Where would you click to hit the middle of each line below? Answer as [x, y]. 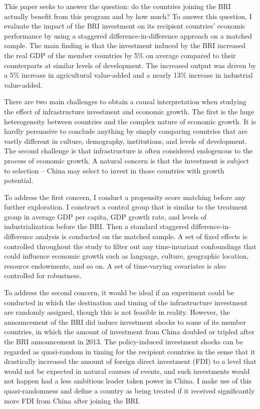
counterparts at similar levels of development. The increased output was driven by [130, 65]
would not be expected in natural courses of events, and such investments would [127, 371]
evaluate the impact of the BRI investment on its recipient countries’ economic [125, 26]
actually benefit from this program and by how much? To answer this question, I [128, 16]
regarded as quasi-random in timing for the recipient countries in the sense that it [130, 351]
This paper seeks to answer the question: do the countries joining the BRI [117, 6]
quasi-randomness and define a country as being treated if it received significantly [129, 390]
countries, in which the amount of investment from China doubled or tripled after [129, 332]
